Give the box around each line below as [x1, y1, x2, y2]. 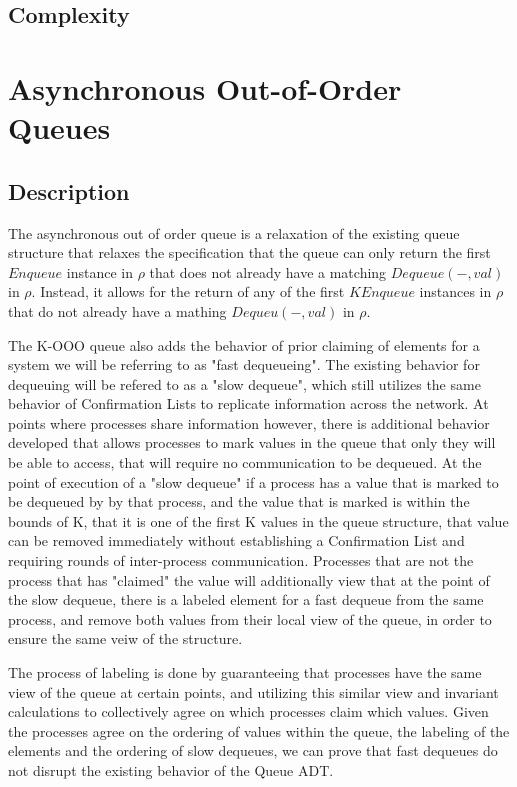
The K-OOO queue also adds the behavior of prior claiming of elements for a [8, 334, 480, 355]
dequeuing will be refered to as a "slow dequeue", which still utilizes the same [8, 373, 481, 394]
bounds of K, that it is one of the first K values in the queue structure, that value [8, 510, 509, 531]
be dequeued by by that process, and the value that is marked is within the [8, 491, 470, 512]
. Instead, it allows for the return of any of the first [31, 281, 345, 302]
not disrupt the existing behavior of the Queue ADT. [8, 759, 334, 780]
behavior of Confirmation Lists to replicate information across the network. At [8, 393, 489, 414]
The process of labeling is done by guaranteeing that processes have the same [8, 662, 482, 683]
